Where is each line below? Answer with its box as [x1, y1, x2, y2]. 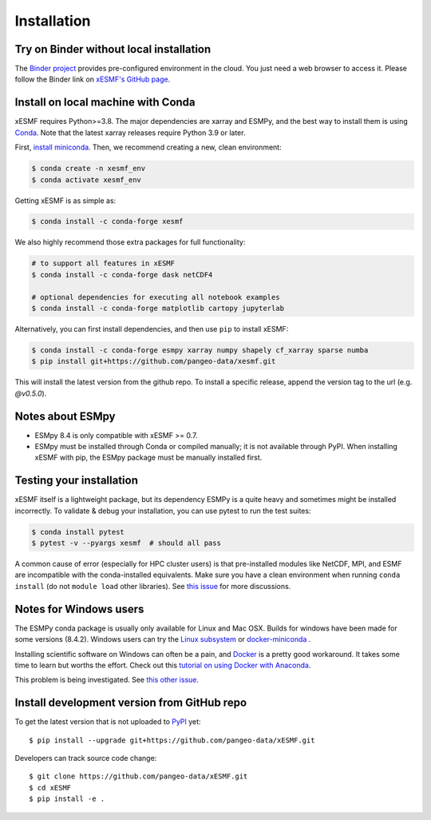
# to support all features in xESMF [31, 259, 176, 268]
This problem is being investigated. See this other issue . [14, 675, 200, 685]
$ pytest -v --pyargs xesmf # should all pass [31, 539, 221, 547]
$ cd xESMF [29, 783, 72, 792]
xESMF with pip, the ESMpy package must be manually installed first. [34, 452, 263, 463]
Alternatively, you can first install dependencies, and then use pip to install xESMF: [14, 324, 289, 333]
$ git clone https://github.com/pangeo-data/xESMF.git [29, 772, 248, 781]
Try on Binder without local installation [14, 42, 212, 56]
